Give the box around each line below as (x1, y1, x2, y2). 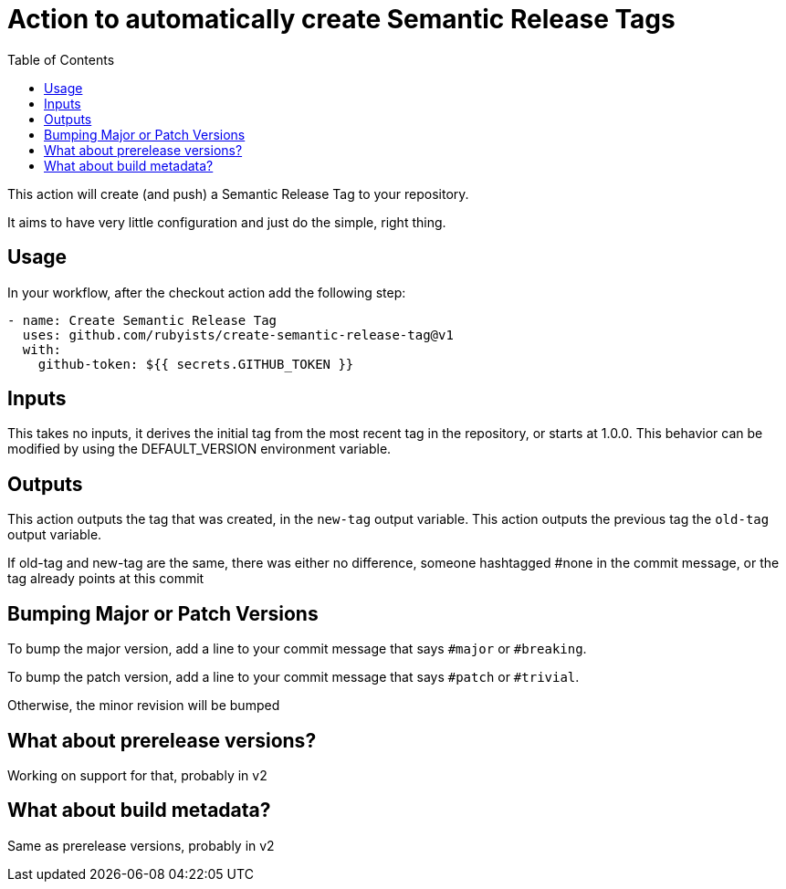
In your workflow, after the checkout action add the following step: (7, 284, 406, 300)
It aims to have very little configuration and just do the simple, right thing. (7, 214, 446, 230)
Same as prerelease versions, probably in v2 (7, 837, 275, 853)
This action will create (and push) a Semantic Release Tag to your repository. (7, 185, 469, 202)
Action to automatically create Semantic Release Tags (7, 4, 676, 35)
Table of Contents (7, 51, 115, 68)
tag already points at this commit (7, 570, 204, 587)
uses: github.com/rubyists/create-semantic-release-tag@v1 (22, 327, 454, 342)
